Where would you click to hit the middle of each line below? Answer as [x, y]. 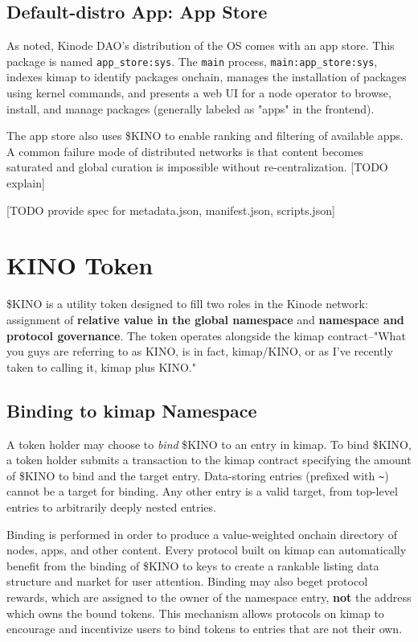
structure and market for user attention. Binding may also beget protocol [187, 581]
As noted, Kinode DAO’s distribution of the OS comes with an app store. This [201, 45]
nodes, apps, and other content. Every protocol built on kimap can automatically [207, 550]
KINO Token [80, 265]
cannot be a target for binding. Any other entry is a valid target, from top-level [202, 491]
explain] [26, 183]
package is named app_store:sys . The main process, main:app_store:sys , [192, 61]
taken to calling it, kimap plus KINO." [101, 366]
